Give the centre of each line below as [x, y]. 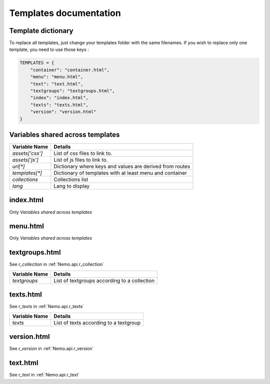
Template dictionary [41, 31]
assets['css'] [27, 153]
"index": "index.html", [59, 98]
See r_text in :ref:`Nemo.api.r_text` [44, 375]
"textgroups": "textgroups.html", [72, 91]
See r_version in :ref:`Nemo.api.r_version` [51, 349]
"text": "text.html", [57, 84]
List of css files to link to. [83, 153]
